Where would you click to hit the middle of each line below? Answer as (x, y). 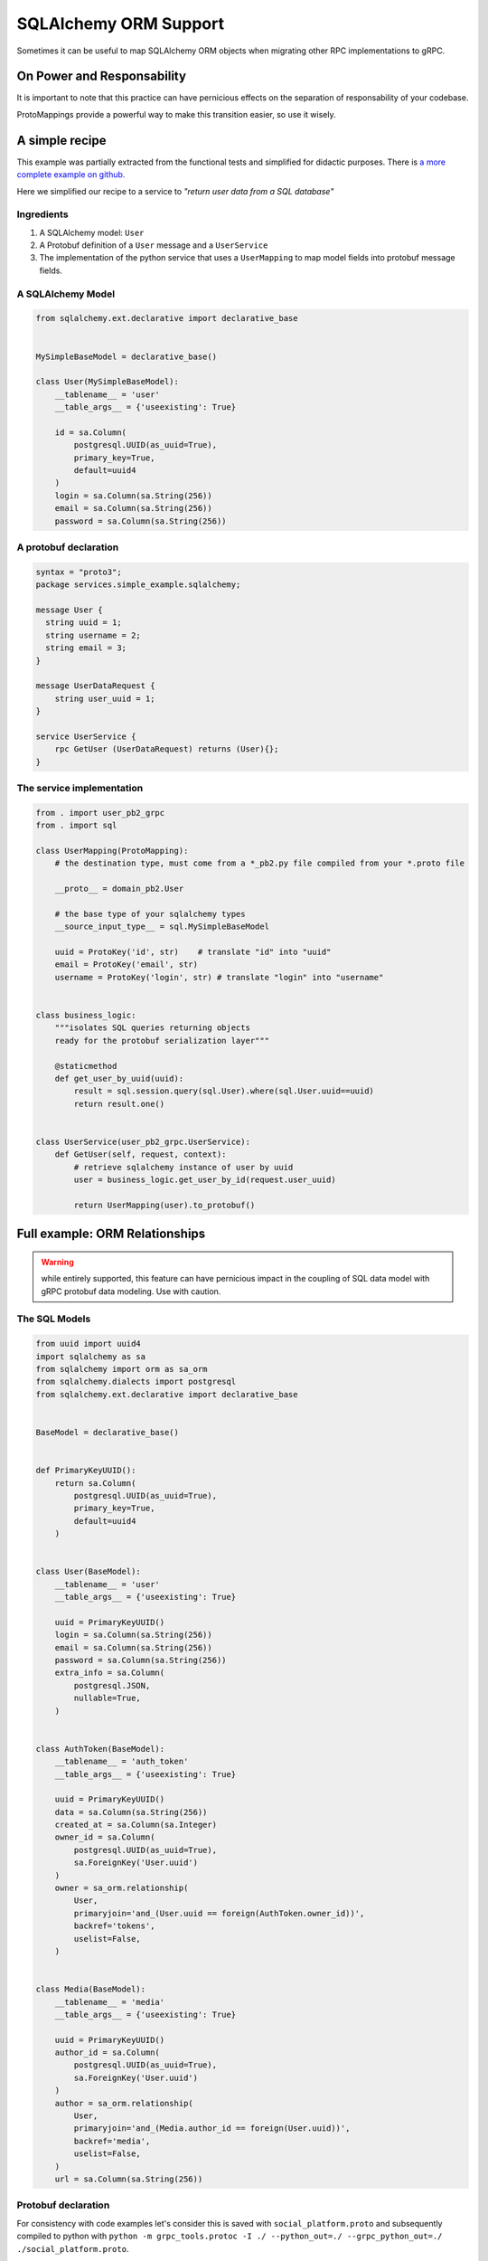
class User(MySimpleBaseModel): (108, 382)
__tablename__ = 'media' (110, 2002)
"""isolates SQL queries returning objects (152, 1028)
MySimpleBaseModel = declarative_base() (126, 356)
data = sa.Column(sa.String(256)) (131, 1812)
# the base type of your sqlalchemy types (150, 914)
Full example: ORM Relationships (111, 1234)
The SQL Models (54, 1319)
